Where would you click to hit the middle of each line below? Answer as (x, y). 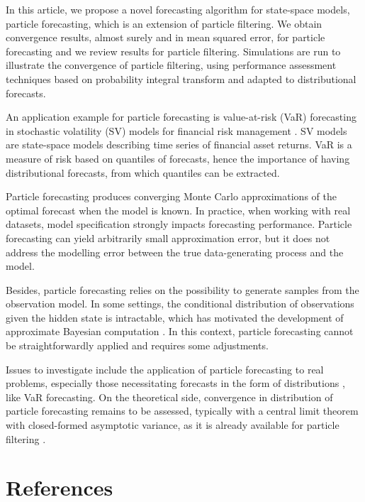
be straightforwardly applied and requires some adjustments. (137, 345)
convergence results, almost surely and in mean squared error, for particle (165, 37)
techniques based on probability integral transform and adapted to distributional (181, 78)
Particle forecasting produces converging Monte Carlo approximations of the (171, 196)
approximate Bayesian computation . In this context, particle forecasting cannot (180, 331)
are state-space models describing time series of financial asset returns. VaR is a (179, 144)
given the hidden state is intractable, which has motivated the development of (175, 317)
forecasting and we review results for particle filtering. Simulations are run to (173, 51)
